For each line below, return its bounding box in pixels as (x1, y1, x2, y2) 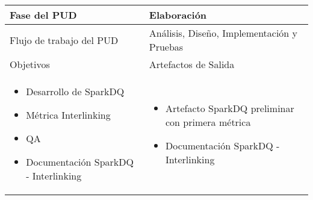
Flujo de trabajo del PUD (10, 33, 119, 47)
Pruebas (149, 40, 184, 54)
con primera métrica (165, 114, 251, 129)
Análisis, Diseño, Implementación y (149, 26, 298, 40)
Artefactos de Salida (149, 57, 235, 71)
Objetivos (10, 57, 50, 71)
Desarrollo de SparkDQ (26, 84, 125, 98)
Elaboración (149, 8, 207, 22)
